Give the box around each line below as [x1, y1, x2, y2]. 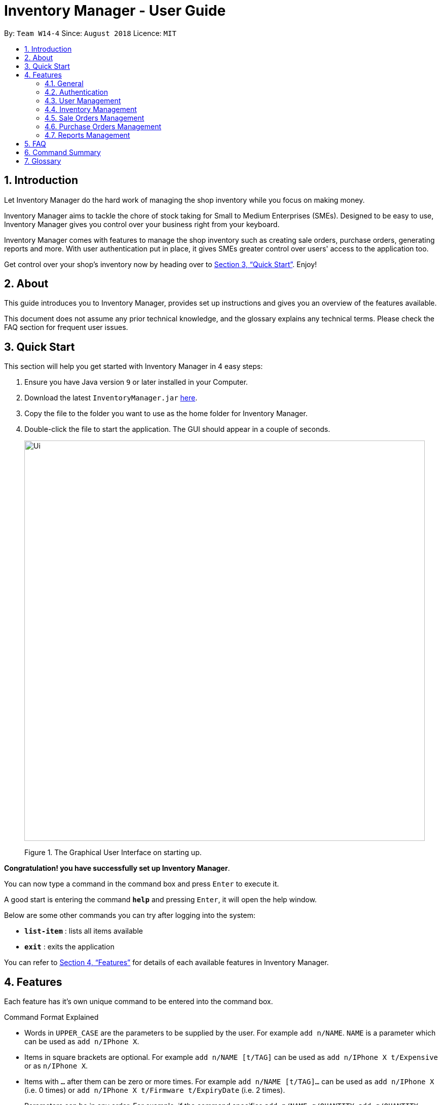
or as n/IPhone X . [24, 1061, 88, 1071]
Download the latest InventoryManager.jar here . [24, 393, 198, 402]
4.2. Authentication [45, 87, 108, 96]
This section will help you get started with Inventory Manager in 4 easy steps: [4, 362, 263, 371]
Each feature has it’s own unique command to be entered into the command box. [4, 997, 273, 1006]
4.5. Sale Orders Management [45, 113, 144, 122]
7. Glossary [24, 156, 61, 165]
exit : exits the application [24, 942, 115, 951]
